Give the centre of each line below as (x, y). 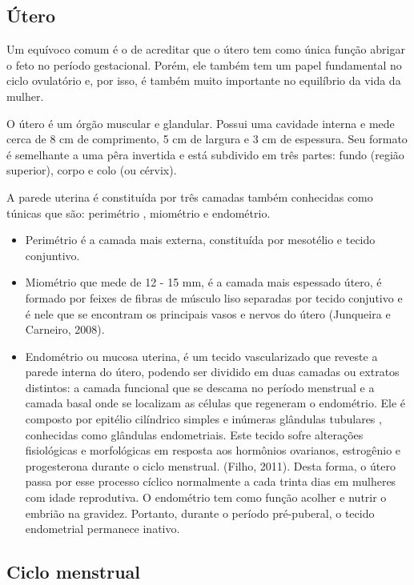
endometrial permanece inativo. (102, 529)
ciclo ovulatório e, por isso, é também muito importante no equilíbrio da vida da (204, 80)
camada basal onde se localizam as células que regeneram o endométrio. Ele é (215, 403)
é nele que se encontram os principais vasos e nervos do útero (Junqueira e (208, 313)
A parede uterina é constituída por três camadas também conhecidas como (190, 196)
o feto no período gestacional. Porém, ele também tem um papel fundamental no (204, 64)
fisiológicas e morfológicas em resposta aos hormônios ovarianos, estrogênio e (213, 450)
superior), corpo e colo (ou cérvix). (92, 170)
